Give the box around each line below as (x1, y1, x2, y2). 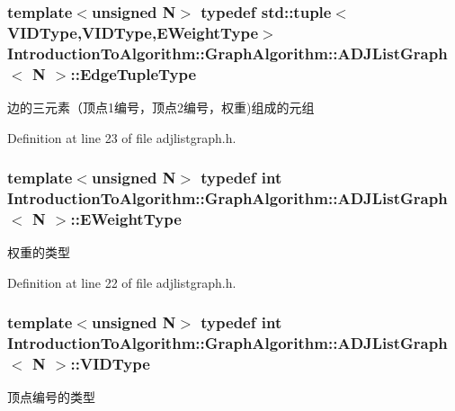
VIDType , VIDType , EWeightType (7, 21, 259, 43)
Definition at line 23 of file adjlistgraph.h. (7, 128, 236, 147)
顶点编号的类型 (7, 388, 95, 407)
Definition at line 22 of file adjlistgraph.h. (7, 273, 236, 291)
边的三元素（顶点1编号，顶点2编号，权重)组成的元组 (7, 97, 315, 116)
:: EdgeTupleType (70, 62, 197, 85)
